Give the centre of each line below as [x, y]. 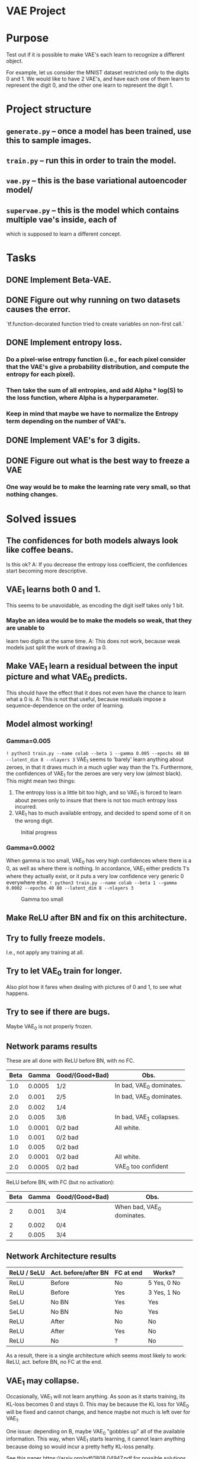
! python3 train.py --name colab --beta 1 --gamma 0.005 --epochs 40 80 [98, 753]
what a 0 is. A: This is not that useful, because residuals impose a [86, 699]
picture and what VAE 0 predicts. [67, 678]
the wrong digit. [34, 821]
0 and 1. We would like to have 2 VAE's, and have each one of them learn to [98, 79]
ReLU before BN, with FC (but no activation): [60, 1182]
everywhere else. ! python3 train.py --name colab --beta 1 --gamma [92, 882]
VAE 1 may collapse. [43, 1381]
